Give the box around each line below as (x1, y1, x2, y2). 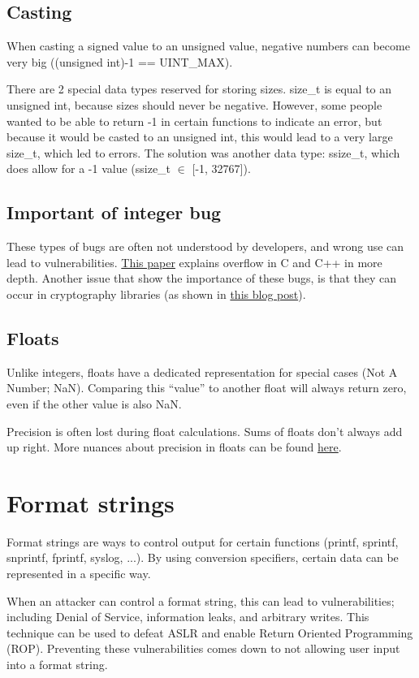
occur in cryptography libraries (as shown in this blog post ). (6, 285, 306, 302)
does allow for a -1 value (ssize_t (6, 160, 171, 177)
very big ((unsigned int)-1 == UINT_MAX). (6, 53, 233, 70)
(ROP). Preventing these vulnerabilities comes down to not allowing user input (6, 640, 400, 657)
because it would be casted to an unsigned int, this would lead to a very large (6, 128, 393, 145)
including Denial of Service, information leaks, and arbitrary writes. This (6, 608, 369, 625)
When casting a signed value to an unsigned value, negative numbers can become (6, 37, 410, 54)
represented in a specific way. (6, 565, 151, 582)
